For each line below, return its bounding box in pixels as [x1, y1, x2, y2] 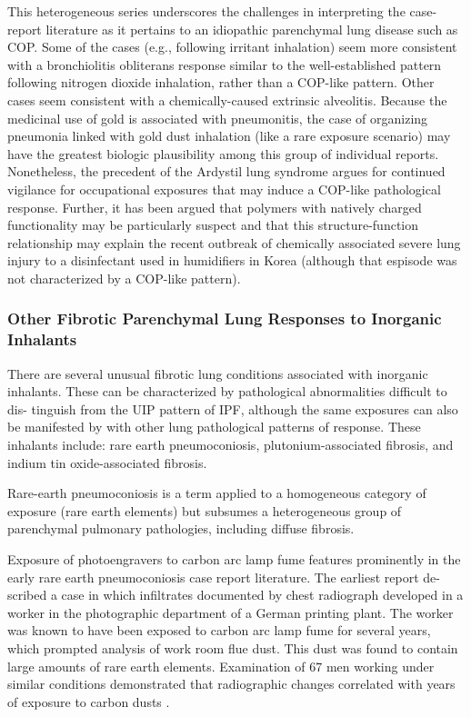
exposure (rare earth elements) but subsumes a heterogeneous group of [7, 501, 402, 520]
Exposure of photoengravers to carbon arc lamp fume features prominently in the [7, 549, 461, 568]
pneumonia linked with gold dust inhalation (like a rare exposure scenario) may [7, 126, 451, 145]
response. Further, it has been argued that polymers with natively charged [7, 197, 422, 216]
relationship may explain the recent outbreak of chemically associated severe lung [7, 233, 461, 252]
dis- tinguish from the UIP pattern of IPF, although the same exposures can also [7, 399, 458, 418]
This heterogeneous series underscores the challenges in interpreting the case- [7, 2, 437, 20]
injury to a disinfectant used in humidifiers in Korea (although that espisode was [7, 251, 457, 270]
